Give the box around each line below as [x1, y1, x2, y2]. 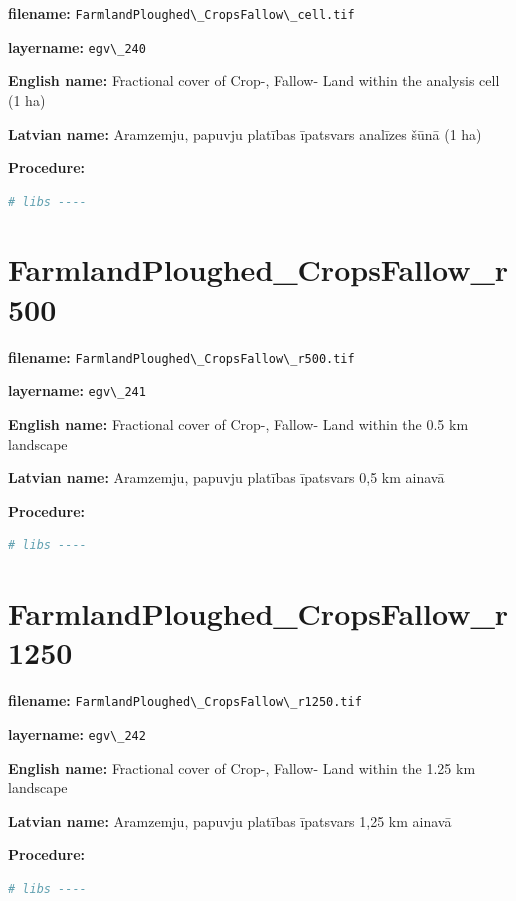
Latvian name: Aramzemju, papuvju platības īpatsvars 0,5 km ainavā [8, 467, 445, 488]
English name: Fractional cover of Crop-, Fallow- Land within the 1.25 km [8, 757, 476, 778]
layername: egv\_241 [8, 380, 146, 401]
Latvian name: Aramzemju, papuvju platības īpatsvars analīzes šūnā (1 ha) [8, 123, 482, 144]
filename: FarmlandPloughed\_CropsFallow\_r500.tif [8, 346, 355, 367]
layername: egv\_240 [8, 36, 146, 57]
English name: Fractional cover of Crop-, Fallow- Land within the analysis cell [8, 70, 500, 91]
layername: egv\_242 [8, 723, 146, 744]
